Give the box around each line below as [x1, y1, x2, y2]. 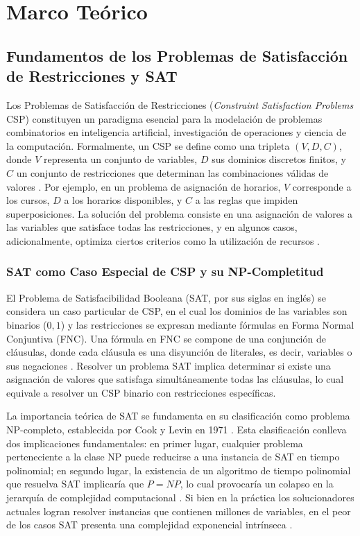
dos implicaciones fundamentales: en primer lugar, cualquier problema [6, 435, 303, 450]
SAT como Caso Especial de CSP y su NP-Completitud [6, 263, 324, 280]
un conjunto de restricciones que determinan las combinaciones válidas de [16, 165, 329, 180]
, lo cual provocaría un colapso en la [180, 476, 334, 491]
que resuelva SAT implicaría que [6, 476, 144, 491]
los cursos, [6, 193, 50, 207]
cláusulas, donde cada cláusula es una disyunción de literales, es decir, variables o [6, 345, 352, 359]
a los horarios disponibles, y [64, 193, 182, 207]
